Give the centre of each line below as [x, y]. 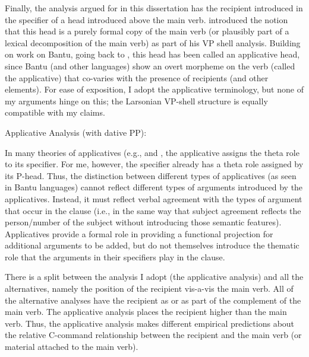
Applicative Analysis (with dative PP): [76, 132]
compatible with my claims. [55, 112]
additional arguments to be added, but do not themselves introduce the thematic [152, 245]
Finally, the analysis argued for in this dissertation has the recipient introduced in [154, 8]
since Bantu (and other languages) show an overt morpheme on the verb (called [150, 66]
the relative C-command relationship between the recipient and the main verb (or [153, 335]
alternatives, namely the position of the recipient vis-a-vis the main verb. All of [149, 289]
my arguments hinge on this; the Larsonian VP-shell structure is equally [136, 101]
